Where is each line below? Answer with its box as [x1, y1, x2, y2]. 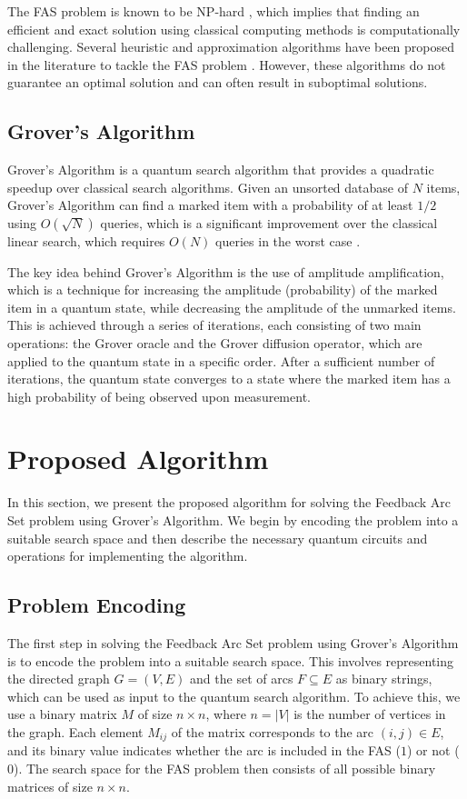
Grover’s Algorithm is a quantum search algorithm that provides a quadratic [7, 160, 434, 179]
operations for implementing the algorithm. [7, 546, 248, 565]
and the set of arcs [190, 669, 293, 688]
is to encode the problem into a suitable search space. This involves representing [7, 651, 454, 670]
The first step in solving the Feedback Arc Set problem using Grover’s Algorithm [7, 634, 459, 652]
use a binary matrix [7, 704, 117, 724]
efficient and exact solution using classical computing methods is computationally [7, 19, 461, 38]
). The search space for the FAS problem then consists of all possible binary [14, 759, 436, 778]
